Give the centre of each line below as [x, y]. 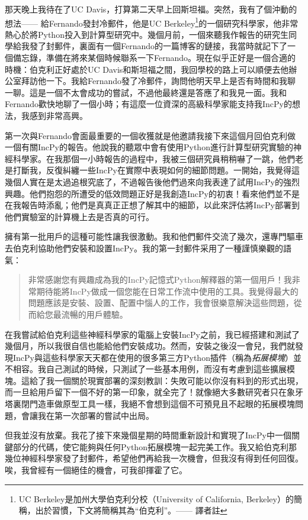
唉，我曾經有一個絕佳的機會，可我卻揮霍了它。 [96, 470]
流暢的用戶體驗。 [94, 314]
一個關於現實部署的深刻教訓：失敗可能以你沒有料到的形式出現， [179, 380]
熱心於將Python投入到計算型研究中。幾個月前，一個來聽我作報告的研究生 [147, 34]
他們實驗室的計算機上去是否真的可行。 [79, 216]
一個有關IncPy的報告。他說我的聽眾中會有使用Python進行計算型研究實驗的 [149, 147]
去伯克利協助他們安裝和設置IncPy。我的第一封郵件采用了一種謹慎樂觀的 [144, 248]
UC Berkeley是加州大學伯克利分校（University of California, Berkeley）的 [156, 498]
